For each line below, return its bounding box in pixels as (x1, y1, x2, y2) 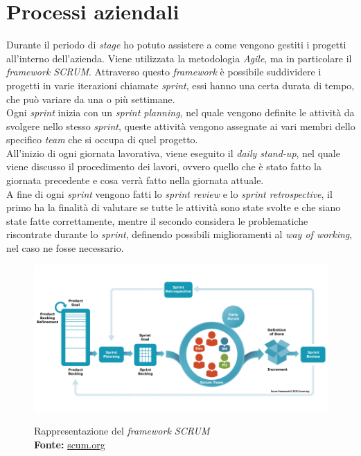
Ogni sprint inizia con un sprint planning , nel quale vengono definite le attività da (6, 105, 355, 120)
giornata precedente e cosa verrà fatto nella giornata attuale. (6, 173, 264, 188)
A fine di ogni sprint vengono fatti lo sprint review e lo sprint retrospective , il (6, 186, 333, 201)
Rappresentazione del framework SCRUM (34, 423, 210, 438)
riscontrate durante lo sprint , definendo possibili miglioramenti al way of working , (6, 227, 353, 241)
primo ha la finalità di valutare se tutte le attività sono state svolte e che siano (6, 200, 341, 215)
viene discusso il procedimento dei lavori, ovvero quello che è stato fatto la (6, 159, 322, 174)
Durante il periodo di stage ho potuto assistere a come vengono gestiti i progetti (6, 37, 346, 52)
